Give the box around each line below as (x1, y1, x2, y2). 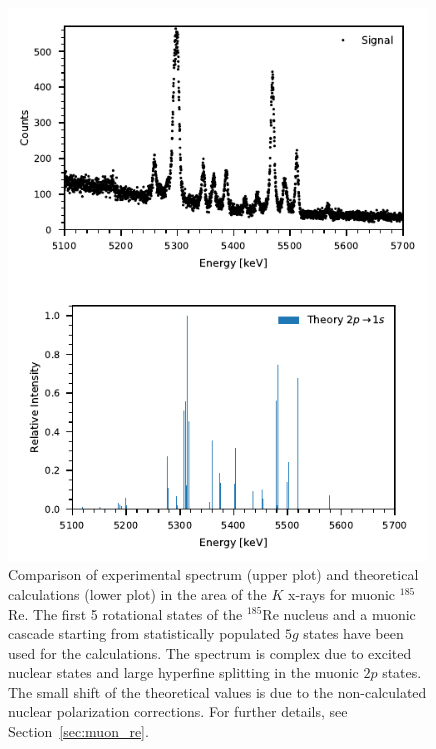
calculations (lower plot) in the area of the (8, 583, 267, 604)
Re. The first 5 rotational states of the (8, 603, 243, 624)
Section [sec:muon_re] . (8, 721, 149, 742)
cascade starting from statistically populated (8, 623, 281, 644)
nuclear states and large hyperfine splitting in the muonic (8, 662, 359, 683)
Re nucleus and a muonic (262, 603, 416, 624)
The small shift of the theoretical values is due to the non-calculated (8, 681, 427, 702)
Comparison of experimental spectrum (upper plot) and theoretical (8, 564, 419, 585)
